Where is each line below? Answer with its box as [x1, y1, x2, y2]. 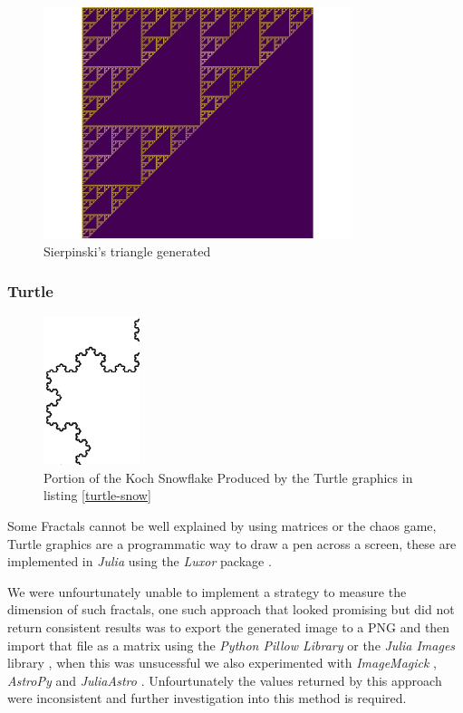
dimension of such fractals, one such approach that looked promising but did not [7, 600, 455, 619]
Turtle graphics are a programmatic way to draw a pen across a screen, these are [7, 534, 457, 553]
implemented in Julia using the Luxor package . [7, 552, 272, 571]
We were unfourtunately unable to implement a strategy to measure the [7, 582, 407, 601]
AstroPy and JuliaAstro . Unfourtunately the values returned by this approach [7, 670, 442, 689]
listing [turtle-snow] [43, 486, 151, 505]
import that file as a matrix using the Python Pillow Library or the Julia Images [7, 635, 456, 654]
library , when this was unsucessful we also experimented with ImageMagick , [7, 653, 437, 672]
